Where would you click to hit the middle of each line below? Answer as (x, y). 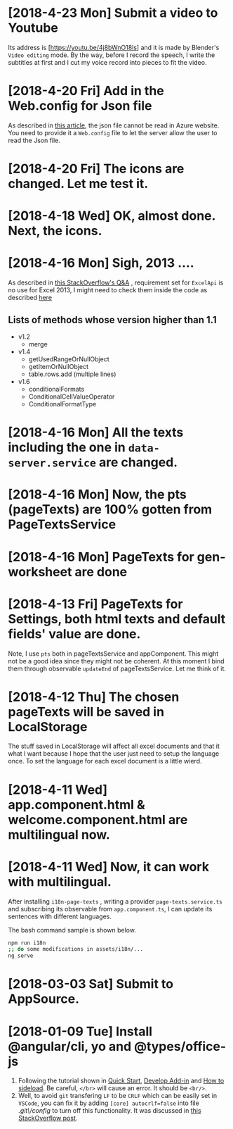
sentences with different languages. (60, 916)
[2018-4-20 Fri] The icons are (96, 169)
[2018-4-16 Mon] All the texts (96, 433)
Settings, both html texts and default (117, 619)
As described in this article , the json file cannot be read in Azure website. (114, 125)
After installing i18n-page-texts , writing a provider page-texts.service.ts (115, 901)
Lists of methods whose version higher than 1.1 (112, 319)
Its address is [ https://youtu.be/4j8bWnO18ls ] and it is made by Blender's (114, 47)
